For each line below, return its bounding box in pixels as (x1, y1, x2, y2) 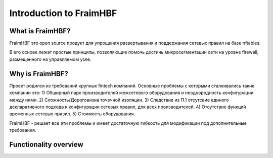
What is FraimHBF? (9, 27, 71, 35)
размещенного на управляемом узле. (9, 56, 92, 62)
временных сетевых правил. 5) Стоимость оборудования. (9, 111, 135, 117)
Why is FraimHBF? (9, 69, 68, 78)
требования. (9, 127, 36, 133)
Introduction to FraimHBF (9, 8, 117, 19)
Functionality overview (9, 140, 83, 148)
